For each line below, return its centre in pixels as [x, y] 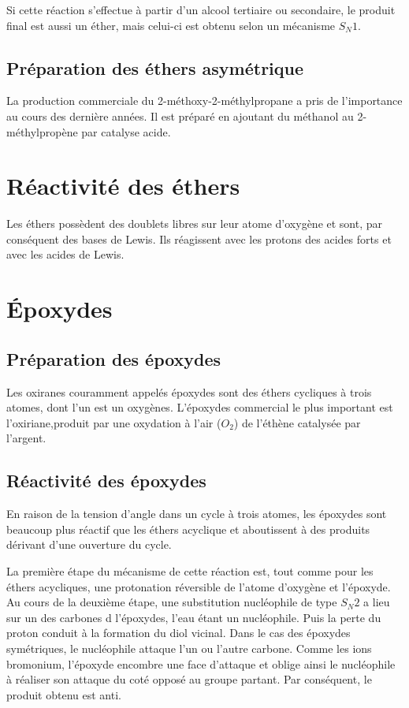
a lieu [377, 602]
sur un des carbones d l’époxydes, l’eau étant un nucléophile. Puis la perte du [194, 617]
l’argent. [26, 438]
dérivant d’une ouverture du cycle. [89, 544]
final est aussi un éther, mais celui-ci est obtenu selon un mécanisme [171, 25]
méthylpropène [42, 131]
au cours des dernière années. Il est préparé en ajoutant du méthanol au [180, 116]
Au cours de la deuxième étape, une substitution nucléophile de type [172, 602]
